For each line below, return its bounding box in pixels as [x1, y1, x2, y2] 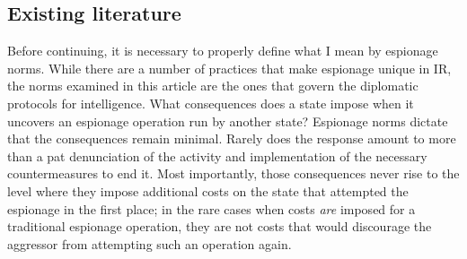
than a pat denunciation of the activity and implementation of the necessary [7, 146, 427, 165]
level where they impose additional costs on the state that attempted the [7, 181, 409, 200]
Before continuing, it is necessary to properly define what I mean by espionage [7, 41, 438, 60]
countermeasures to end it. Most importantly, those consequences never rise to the [7, 164, 460, 183]
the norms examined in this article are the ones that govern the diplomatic [7, 76, 419, 95]
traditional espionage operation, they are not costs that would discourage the [7, 217, 432, 236]
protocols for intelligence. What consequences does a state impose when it [7, 93, 414, 112]
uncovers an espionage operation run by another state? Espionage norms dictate [7, 111, 448, 130]
